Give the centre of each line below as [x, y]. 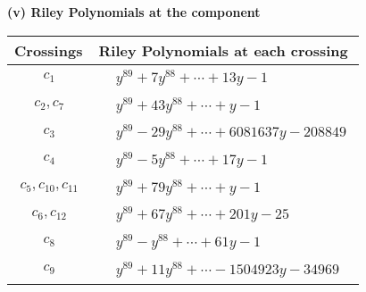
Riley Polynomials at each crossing [223, 50]
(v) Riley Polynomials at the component [134, 12]
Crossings [49, 50]
